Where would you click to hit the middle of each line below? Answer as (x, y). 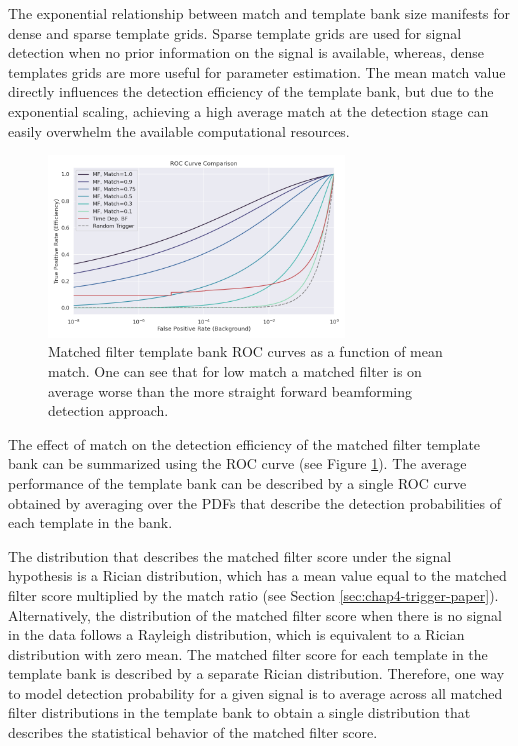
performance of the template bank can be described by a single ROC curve (237, 482)
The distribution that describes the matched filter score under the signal (230, 555)
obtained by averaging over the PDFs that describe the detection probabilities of (254, 502)
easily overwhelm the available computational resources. (179, 130)
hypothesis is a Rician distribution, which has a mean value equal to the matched (257, 575)
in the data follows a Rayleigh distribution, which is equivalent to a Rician (236, 634)
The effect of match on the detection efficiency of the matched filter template (244, 443)
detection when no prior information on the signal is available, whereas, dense (246, 52)
